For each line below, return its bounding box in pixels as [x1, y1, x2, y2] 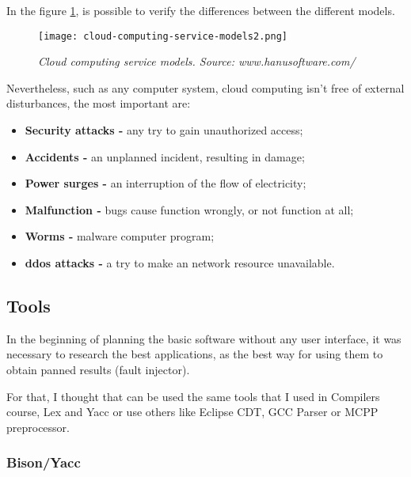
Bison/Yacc [6, 452, 81, 472]
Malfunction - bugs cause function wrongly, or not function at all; [25, 201, 354, 218]
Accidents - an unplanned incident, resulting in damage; [25, 148, 305, 165]
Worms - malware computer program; [25, 228, 215, 244]
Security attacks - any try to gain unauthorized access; [25, 122, 303, 138]
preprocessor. [6, 418, 70, 435]
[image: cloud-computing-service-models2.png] [38, 30, 287, 42]
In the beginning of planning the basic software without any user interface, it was [6, 330, 401, 346]
